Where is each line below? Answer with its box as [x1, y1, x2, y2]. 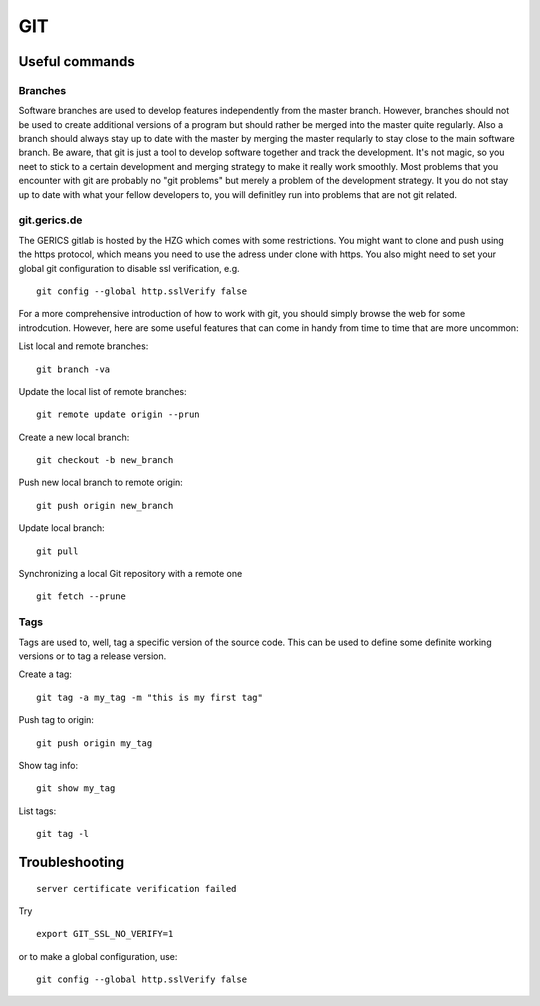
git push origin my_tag [36, 737, 153, 749]
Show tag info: [18, 759, 79, 771]
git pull [36, 545, 79, 557]
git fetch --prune [36, 591, 127, 602]
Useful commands [18, 53, 135, 70]
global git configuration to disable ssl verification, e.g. [18, 262, 240, 274]
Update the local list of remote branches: [18, 385, 187, 397]
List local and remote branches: [18, 340, 149, 352]
